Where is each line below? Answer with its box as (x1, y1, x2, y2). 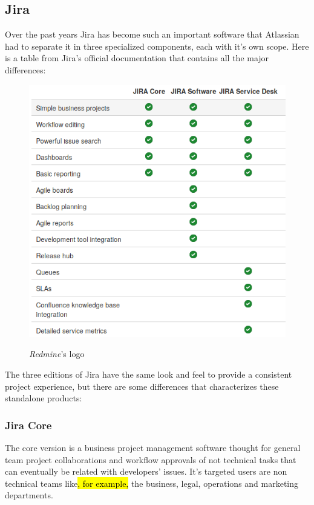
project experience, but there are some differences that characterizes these (5, 380, 279, 392)
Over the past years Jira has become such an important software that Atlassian (5, 28, 299, 41)
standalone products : (5, 392, 82, 404)
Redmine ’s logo (29, 347, 85, 360)
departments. (5, 489, 53, 501)
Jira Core (5, 417, 52, 432)
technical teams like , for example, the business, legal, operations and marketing (5, 477, 299, 489)
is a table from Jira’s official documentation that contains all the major (5, 52, 269, 64)
